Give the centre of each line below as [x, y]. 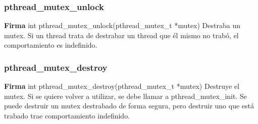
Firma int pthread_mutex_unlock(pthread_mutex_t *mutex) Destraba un [122, 25]
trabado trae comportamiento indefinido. [67, 115]
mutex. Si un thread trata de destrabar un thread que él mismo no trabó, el [121, 35]
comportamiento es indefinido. [51, 45]
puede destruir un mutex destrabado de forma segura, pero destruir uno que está [129, 106]
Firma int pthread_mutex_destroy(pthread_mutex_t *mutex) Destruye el [122, 86]
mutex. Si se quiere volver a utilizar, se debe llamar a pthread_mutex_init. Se [126, 96]
